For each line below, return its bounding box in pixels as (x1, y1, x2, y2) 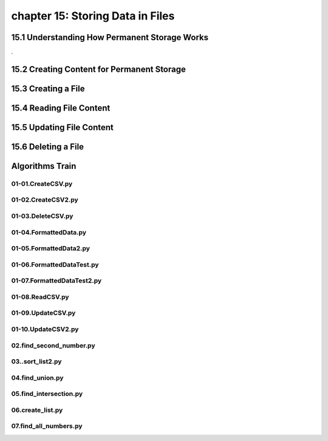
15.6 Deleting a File (11, 142, 84, 152)
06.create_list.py (11, 406, 63, 414)
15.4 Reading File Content (11, 103, 111, 113)
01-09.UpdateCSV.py (11, 309, 76, 317)
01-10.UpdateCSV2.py (11, 325, 79, 333)
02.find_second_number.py (11, 341, 95, 349)
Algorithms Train (11, 161, 77, 171)
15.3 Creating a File (11, 83, 85, 94)
